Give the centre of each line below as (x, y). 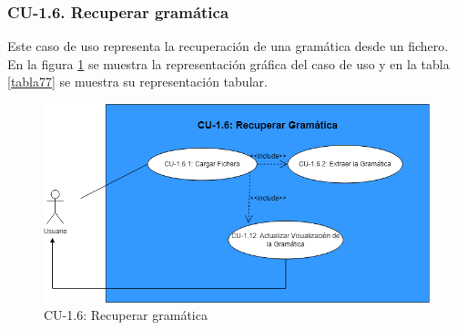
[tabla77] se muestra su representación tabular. (137, 82)
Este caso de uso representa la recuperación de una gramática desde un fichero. (228, 46)
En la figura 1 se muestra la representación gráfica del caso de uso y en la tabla (228, 63)
